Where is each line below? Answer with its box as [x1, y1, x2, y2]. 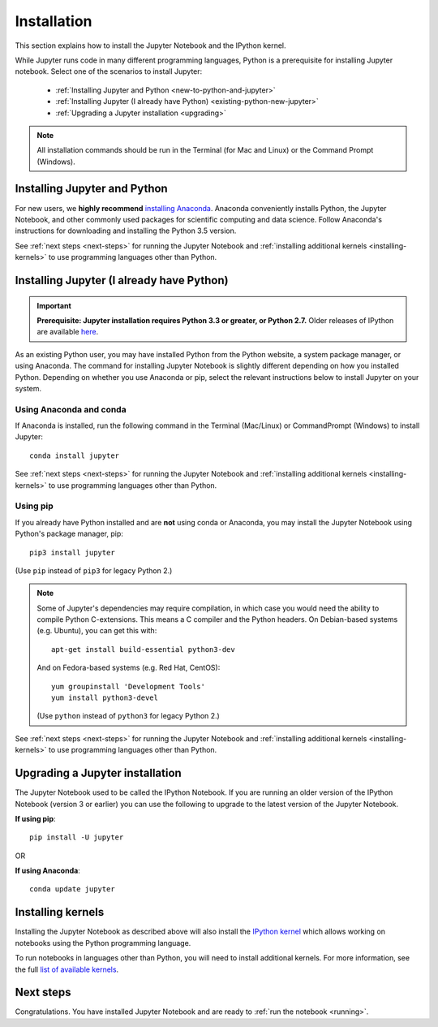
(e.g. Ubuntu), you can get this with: [36, 626, 157, 636]
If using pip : [15, 813, 56, 823]
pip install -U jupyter [29, 833, 124, 842]
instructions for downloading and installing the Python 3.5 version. [15, 226, 237, 235]
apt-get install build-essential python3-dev [51, 645, 235, 654]
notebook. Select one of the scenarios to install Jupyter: [15, 67, 203, 76]
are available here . [36, 327, 99, 337]
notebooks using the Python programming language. [15, 938, 191, 947]
